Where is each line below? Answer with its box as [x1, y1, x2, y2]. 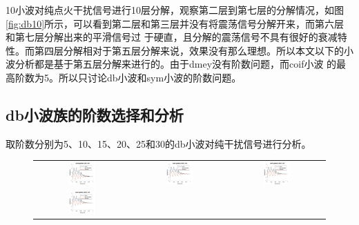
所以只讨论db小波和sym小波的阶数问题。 [58, 70, 242, 84]
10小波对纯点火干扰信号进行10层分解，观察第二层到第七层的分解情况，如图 [6, 3, 344, 17]
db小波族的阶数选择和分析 [6, 104, 184, 125]
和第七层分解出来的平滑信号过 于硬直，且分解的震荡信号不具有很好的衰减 [6, 30, 338, 44]
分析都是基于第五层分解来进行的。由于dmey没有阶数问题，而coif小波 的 [14, 57, 337, 71]
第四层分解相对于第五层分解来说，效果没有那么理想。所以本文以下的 [34, 43, 344, 57]
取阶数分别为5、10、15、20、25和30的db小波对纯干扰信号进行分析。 [6, 136, 311, 150]
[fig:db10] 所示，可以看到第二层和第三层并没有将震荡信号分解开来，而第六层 [6, 16, 345, 30]
